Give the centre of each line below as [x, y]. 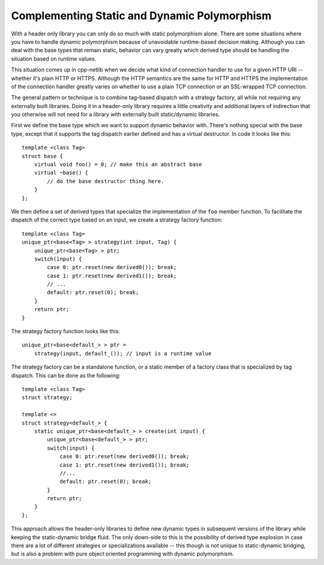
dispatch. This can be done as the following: [66, 375]
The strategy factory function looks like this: [65, 331]
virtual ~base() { [61, 173]
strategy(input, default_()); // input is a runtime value [123, 353]
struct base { [42, 156]
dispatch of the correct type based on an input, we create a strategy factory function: [117, 220]
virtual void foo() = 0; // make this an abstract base [118, 165]
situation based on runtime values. [54, 59]
